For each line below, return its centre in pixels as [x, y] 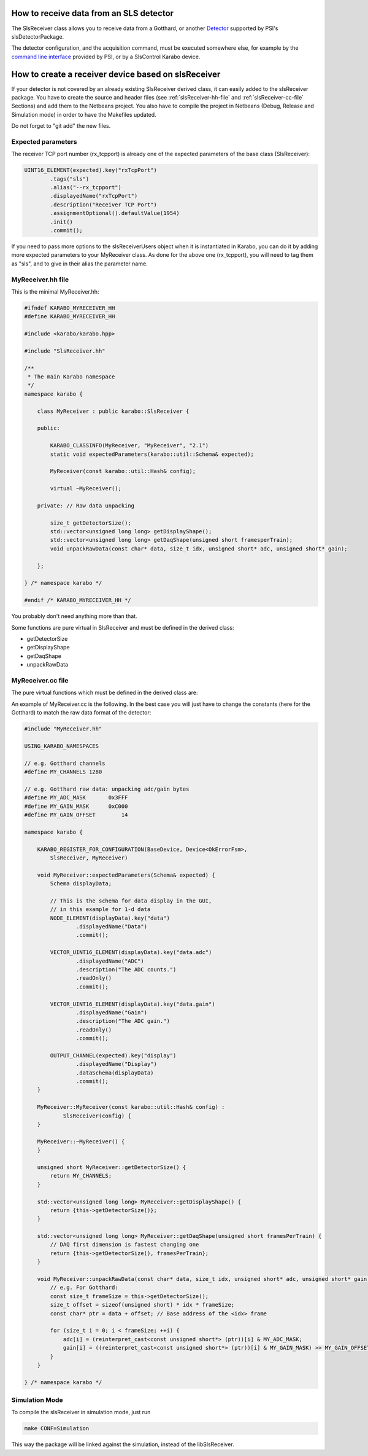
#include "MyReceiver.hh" [63, 729]
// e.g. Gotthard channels [65, 763]
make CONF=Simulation [57, 1429]
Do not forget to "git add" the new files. [61, 126]
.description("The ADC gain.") [123, 1021]
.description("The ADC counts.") [126, 969]
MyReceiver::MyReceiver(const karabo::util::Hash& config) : [131, 1107]
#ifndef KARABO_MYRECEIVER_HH [70, 308]
